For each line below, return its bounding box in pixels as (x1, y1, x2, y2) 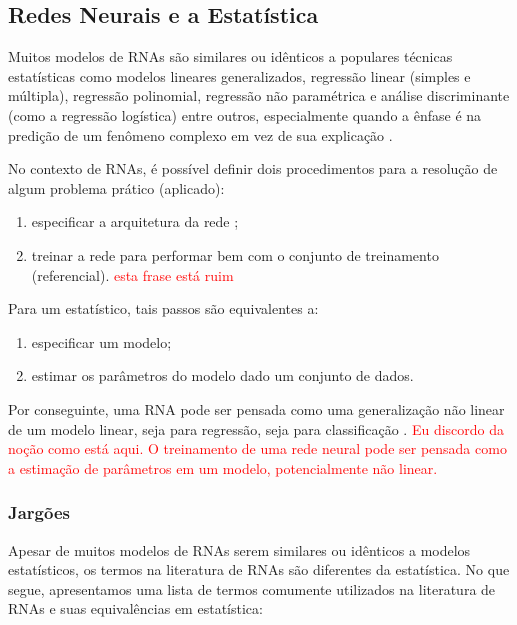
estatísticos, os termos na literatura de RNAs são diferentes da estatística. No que (8, 559, 510, 580)
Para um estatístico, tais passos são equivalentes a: (8, 298, 319, 319)
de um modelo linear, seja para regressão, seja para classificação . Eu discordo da (8, 418, 505, 439)
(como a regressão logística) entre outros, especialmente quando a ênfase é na (8, 104, 482, 125)
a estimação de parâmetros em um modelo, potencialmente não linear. (8, 457, 438, 478)
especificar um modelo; (31, 331, 172, 352)
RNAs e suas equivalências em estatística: (8, 598, 263, 619)
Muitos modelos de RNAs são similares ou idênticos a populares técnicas (8, 46, 453, 67)
